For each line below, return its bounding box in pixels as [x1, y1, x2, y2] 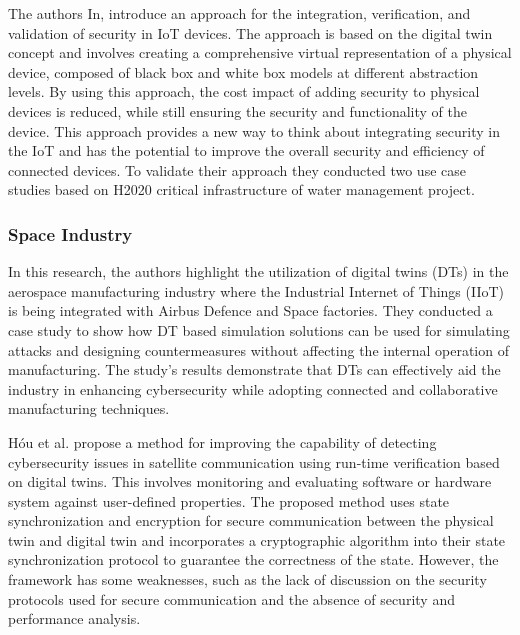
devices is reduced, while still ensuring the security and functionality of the [8, 100, 468, 121]
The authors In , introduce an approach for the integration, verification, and [8, 3, 471, 23]
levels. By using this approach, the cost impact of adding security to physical [8, 81, 480, 102]
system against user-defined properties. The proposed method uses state [8, 490, 450, 511]
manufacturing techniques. [8, 398, 170, 419]
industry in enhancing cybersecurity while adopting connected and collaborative [8, 378, 498, 399]
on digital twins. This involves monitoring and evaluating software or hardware [8, 471, 492, 492]
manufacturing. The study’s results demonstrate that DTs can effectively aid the [8, 359, 501, 380]
